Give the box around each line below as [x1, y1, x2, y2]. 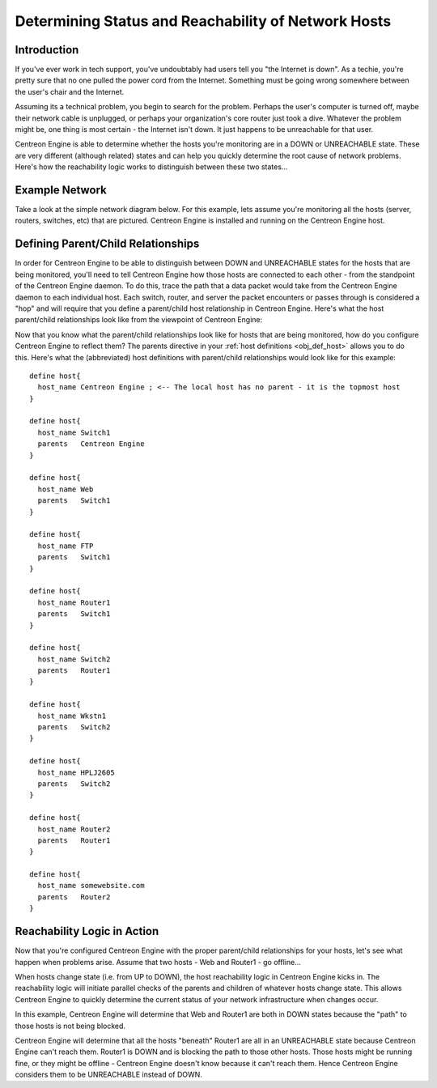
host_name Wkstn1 [37, 711, 107, 720]
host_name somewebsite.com [37, 881, 145, 890]
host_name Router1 [37, 597, 111, 607]
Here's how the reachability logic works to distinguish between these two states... [15, 162, 288, 172]
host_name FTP [37, 541, 94, 550]
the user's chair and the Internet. [15, 87, 125, 96]
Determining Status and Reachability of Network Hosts [15, 12, 392, 30]
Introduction [15, 43, 79, 57]
